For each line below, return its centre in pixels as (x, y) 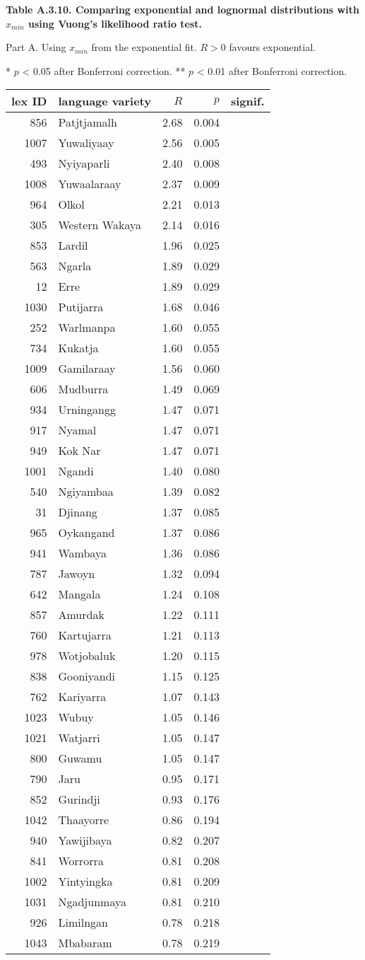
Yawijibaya (85, 840)
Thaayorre (84, 820)
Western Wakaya (100, 225)
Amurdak (81, 615)
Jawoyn (77, 574)
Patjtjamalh (88, 122)
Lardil (73, 245)
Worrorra (81, 861)
